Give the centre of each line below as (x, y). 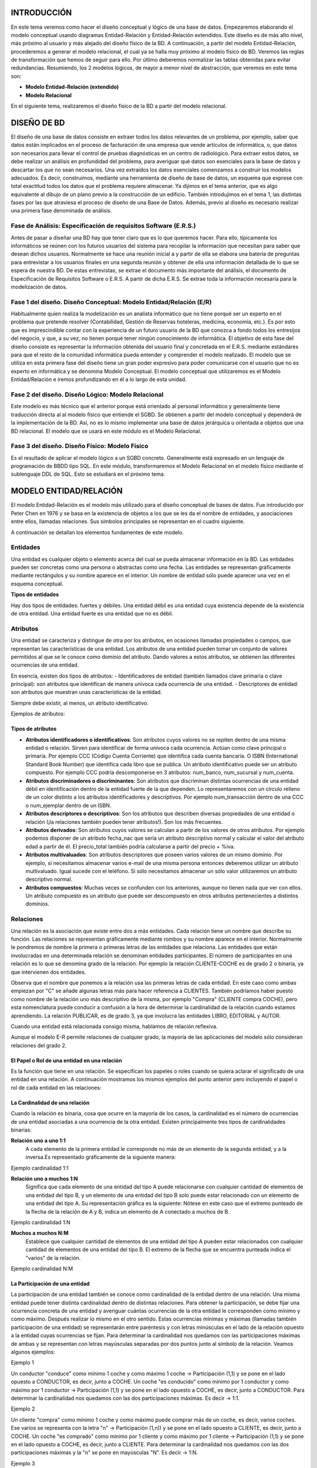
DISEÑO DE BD (38, 122)
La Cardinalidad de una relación (50, 1102)
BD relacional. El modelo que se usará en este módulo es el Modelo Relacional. (106, 431)
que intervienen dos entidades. (48, 972)
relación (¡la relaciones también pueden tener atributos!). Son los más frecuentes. (124, 821)
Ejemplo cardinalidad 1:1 (40, 1168)
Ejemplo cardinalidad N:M (42, 1268)
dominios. (38, 904)
